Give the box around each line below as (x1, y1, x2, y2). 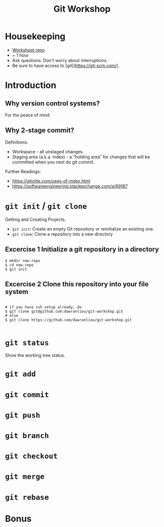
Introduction (5, 80, 57, 91)
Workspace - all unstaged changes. (12, 148, 84, 154)
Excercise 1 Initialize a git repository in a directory (5, 245, 159, 253)
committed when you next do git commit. (12, 159, 95, 165)
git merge (5, 472, 45, 482)
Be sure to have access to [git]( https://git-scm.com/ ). (12, 63, 120, 68)
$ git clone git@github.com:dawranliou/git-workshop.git (5, 309, 123, 314)
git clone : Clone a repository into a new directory (12, 231, 113, 237)
